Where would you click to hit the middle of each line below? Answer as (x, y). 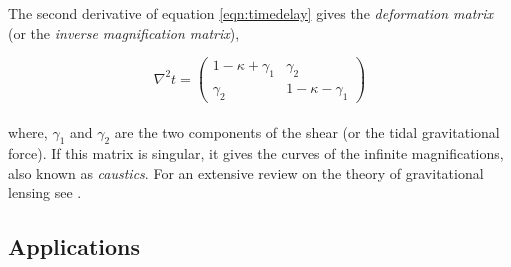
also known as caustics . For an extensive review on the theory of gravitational (246, 172)
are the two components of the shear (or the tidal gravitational (307, 131)
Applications (74, 246)
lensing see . (45, 192)
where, (28, 131)
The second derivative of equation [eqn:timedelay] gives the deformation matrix (251, 13)
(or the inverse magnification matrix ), (124, 32)
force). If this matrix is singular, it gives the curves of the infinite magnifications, (256, 153)
